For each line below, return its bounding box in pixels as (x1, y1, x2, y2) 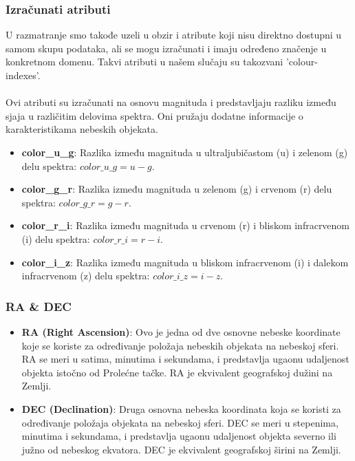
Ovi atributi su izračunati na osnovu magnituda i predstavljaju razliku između (6, 95, 336, 109)
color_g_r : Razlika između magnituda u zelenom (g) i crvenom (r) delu (21, 182, 332, 196)
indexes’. (6, 68, 41, 82)
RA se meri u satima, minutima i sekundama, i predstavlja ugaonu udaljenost (21, 352, 349, 366)
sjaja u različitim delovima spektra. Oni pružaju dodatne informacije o (6, 108, 303, 122)
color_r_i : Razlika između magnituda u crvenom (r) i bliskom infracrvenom (21, 218, 350, 233)
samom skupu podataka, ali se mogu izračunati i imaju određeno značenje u (6, 41, 327, 55)
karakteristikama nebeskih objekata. (6, 122, 158, 136)
